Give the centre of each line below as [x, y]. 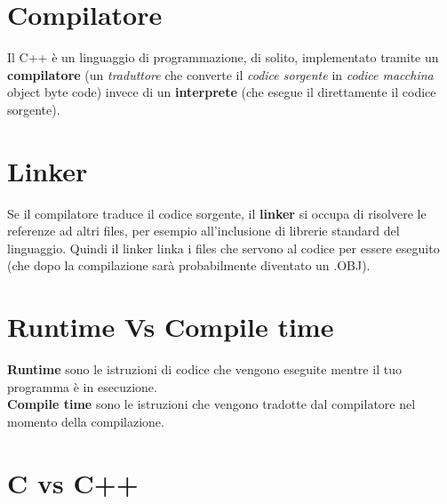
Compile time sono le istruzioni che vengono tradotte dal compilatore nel [212, 404]
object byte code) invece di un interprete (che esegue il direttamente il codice [222, 92]
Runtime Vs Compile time [171, 327]
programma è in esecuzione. [82, 386]
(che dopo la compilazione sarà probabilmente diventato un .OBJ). [189, 265]
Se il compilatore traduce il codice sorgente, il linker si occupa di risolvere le [217, 213]
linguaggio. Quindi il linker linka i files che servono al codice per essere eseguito [223, 248]
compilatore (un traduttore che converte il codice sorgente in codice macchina [220, 74]
